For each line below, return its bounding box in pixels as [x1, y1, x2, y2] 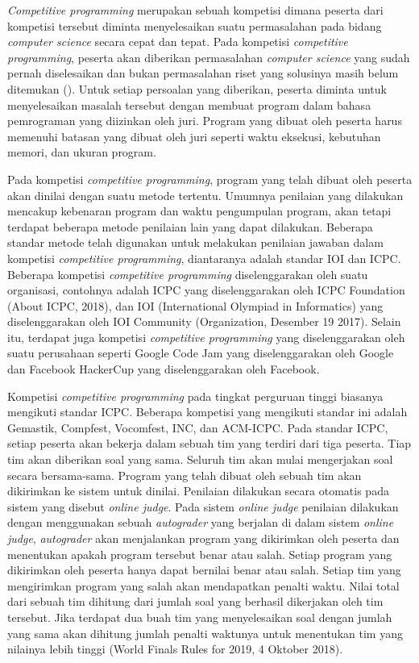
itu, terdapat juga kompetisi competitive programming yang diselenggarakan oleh [7, 328, 405, 345]
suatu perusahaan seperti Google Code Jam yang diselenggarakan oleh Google [7, 344, 394, 361]
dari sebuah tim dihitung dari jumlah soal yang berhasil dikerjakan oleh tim [7, 593, 384, 610]
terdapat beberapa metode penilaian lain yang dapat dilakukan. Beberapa [7, 218, 373, 235]
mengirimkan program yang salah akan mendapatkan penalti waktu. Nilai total [7, 577, 400, 594]
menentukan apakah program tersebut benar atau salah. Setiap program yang [7, 545, 392, 562]
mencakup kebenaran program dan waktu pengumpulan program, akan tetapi [7, 202, 392, 219]
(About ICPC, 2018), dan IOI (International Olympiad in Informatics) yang [7, 297, 384, 314]
